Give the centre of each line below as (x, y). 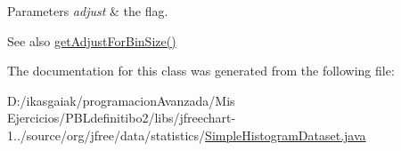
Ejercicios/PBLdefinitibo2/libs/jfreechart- (122, 118)
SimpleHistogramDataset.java (286, 135)
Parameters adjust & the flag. (88, 11)
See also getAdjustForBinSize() (92, 40)
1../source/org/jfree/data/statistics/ (106, 135)
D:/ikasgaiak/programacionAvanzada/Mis (121, 100)
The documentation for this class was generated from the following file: (201, 71)
